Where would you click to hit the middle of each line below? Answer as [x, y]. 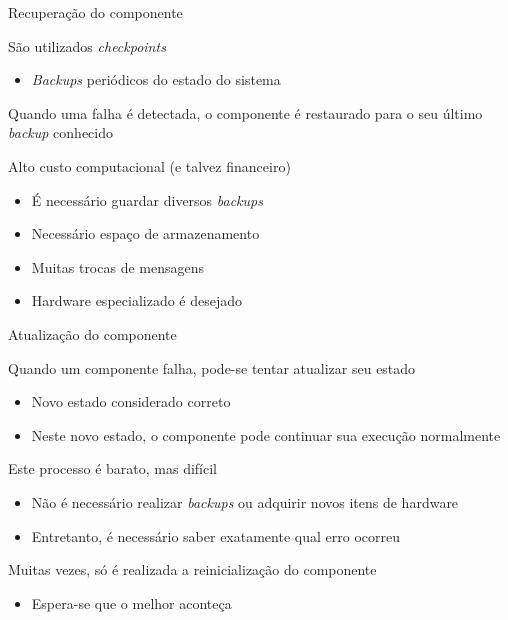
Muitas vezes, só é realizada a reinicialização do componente [192, 569]
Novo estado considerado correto [131, 401]
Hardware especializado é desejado [137, 300]
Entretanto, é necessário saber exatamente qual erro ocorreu [215, 535]
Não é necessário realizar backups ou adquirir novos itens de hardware [245, 501]
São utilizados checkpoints [87, 45]
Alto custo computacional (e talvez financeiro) [149, 165]
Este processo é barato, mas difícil [113, 468]
